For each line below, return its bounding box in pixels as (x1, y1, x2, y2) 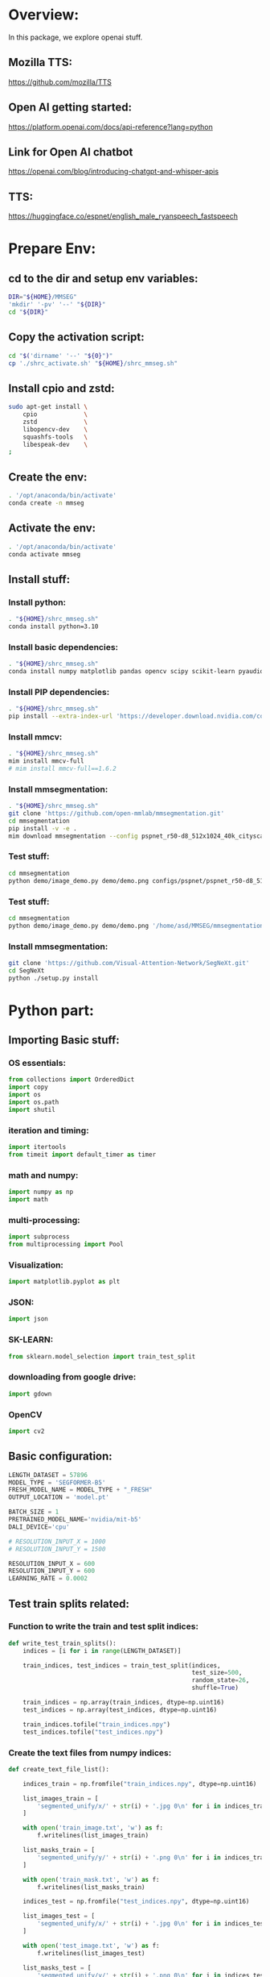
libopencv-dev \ (22, 425, 88, 433)
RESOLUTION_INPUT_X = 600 (8, 1559, 95, 1567)
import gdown (8, 1389, 52, 1398)
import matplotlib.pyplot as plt (8, 1278, 121, 1286)
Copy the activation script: (8, 331, 145, 344)
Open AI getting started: (8, 101, 133, 114)
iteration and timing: (8, 1125, 90, 1136)
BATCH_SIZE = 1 (8, 1508, 59, 1517)
